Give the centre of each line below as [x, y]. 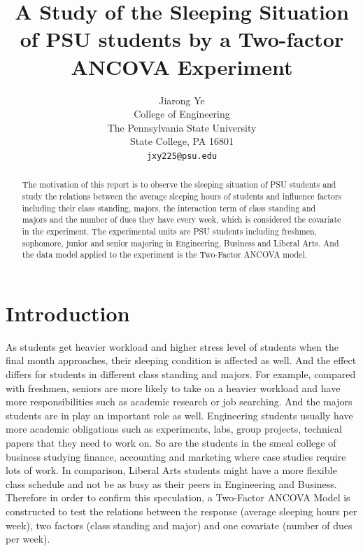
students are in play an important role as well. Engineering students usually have [179, 415]
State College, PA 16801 [182, 141]
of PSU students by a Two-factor [182, 39]
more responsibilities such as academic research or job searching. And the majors [179, 402]
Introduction [68, 313]
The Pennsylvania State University [182, 127]
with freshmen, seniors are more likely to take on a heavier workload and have [173, 388]
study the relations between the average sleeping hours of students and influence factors [182, 196]
